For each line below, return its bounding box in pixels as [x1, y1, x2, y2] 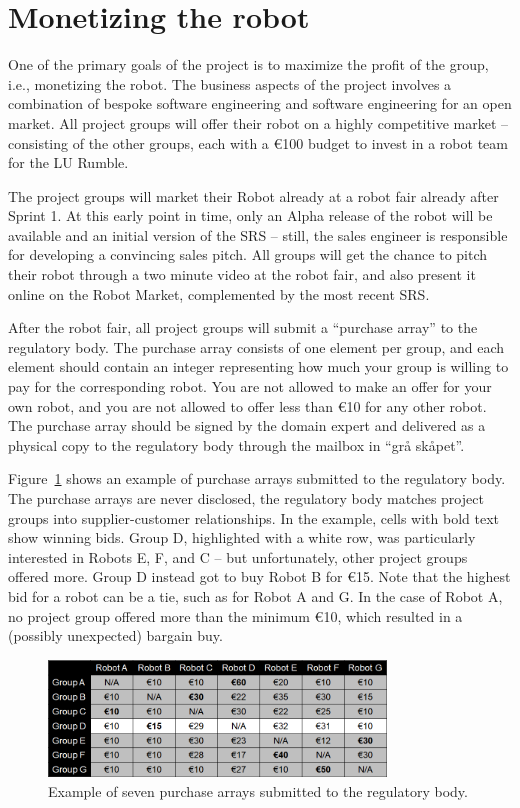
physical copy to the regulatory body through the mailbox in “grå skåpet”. [8, 434, 465, 455]
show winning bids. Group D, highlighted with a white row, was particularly [8, 527, 476, 548]
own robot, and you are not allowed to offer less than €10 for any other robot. [8, 395, 487, 416]
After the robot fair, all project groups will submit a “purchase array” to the [8, 317, 478, 338]
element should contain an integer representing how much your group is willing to [8, 356, 509, 377]
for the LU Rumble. [8, 152, 129, 173]
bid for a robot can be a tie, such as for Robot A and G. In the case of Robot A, [8, 585, 503, 606]
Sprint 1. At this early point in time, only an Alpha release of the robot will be [8, 205, 493, 226]
